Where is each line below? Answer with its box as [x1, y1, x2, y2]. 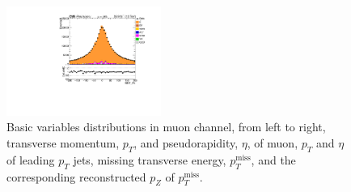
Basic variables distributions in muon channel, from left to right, [6, 118, 326, 135]
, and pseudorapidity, [133, 134, 239, 151]
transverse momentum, [6, 134, 120, 151]
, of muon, [247, 134, 298, 151]
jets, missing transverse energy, [73, 151, 226, 168]
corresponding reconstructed [6, 168, 146, 185]
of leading [6, 151, 55, 168]
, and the [251, 151, 296, 168]
